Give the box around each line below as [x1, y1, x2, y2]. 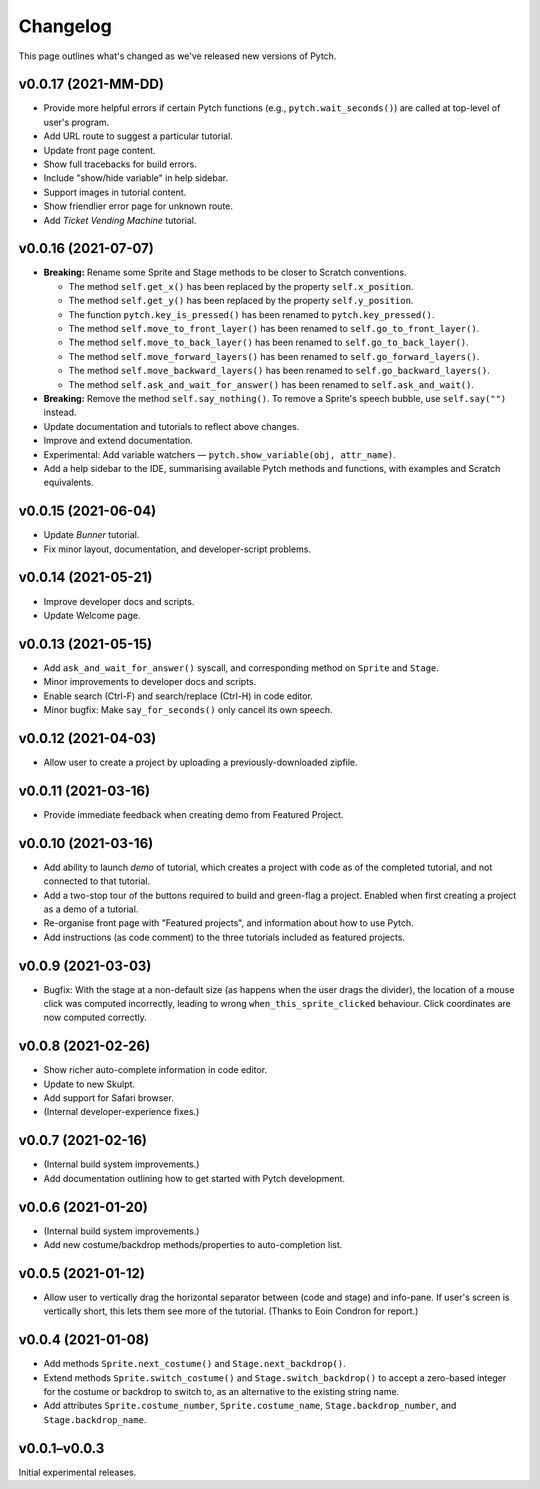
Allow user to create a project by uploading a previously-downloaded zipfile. [43, 756, 359, 768]
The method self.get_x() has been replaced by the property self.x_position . [68, 280, 414, 292]
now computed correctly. [43, 1011, 147, 1024]
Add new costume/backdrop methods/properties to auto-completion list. [43, 1239, 343, 1251]
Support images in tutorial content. [43, 186, 187, 198]
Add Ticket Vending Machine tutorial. [43, 214, 197, 226]
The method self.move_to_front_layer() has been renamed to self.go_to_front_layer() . [68, 323, 480, 335]
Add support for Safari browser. [43, 1092, 174, 1104]
